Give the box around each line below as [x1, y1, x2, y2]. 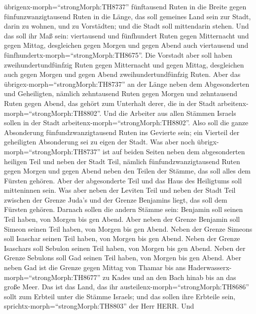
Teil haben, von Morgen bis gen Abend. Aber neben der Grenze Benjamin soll [4, 214, 240, 224]
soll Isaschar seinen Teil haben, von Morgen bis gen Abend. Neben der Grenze [4, 233, 240, 244]
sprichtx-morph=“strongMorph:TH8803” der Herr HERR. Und [4, 301, 194, 311]
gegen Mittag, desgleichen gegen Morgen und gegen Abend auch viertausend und [4, 40, 249, 50]
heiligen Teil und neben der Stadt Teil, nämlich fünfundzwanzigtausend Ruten [4, 156, 240, 166]
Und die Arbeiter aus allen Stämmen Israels [104, 107, 236, 118]
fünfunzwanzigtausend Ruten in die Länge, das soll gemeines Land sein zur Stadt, [4, 11, 251, 21]
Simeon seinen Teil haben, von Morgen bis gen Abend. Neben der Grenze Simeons [4, 223, 253, 234]
